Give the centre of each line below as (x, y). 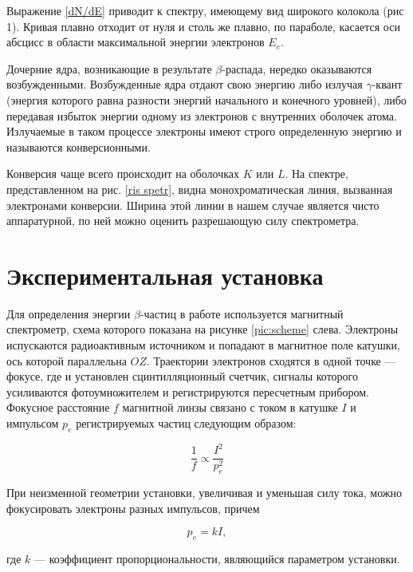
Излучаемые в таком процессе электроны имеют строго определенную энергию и (204, 131)
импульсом (33, 423)
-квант (387, 84)
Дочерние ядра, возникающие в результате (109, 68)
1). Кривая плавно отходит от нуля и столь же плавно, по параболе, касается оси (203, 26)
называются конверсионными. (79, 146)
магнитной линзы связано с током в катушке (230, 407)
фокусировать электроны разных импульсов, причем (133, 508)
